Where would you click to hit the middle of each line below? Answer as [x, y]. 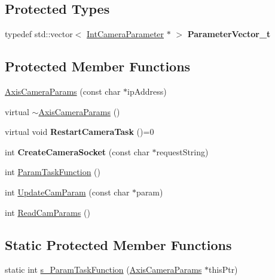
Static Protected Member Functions [118, 244]
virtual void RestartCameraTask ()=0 [80, 132]
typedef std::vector [39, 34]
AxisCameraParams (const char [63, 91]
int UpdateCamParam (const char [67, 192]
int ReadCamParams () [48, 212]
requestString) [182, 151]
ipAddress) [147, 91]
